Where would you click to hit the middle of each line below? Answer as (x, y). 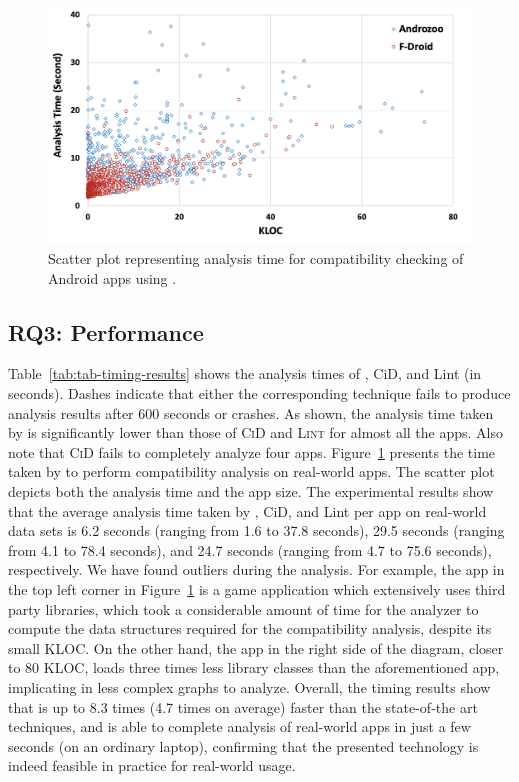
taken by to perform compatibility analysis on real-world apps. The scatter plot (251, 471)
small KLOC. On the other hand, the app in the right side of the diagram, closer (256, 647)
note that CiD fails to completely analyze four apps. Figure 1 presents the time (252, 451)
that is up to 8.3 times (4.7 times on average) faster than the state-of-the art (243, 706)
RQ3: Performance (106, 331)
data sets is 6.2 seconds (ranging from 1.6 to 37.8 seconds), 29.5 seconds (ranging (256, 530)
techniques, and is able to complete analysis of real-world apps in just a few (239, 726)
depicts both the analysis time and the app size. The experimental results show (251, 490)
